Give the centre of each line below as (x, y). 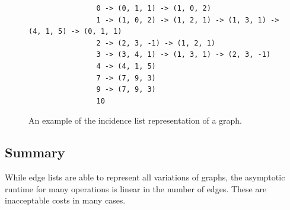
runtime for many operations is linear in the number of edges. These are (136, 188)
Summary (35, 152)
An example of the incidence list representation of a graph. (135, 120)
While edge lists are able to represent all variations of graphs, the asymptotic (145, 177)
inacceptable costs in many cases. (65, 200)
